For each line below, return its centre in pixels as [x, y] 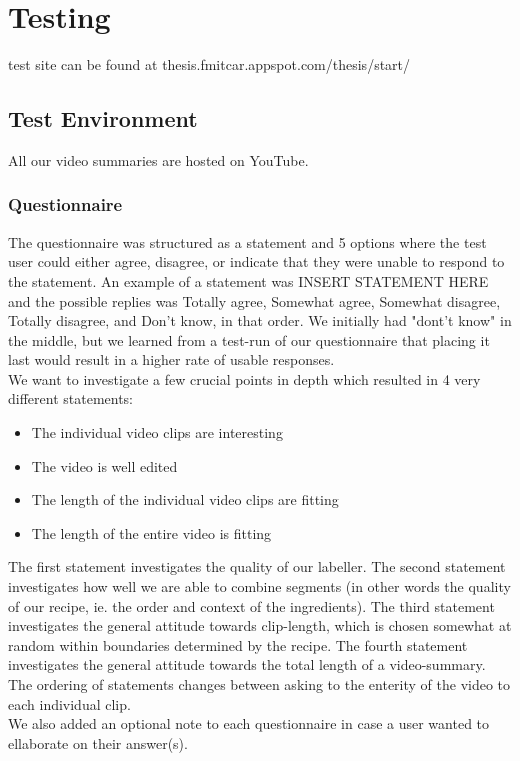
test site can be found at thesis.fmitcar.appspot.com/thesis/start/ [209, 64]
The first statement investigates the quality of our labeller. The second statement [257, 566]
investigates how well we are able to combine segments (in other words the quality [259, 586]
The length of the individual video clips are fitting [185, 499]
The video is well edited [104, 465]
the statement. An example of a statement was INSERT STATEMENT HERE [248, 280]
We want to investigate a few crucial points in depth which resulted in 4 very [244, 378]
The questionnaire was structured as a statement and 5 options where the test [247, 241]
